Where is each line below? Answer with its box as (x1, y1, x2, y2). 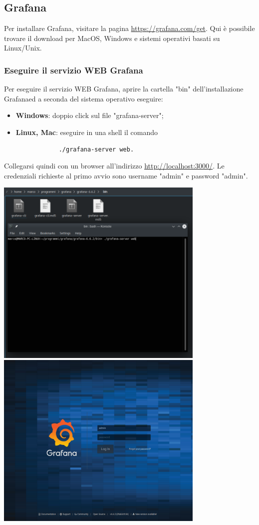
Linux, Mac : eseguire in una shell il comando (15, 126, 158, 137)
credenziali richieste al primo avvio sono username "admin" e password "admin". (4, 170, 248, 180)
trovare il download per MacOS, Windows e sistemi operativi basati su (4, 32, 220, 43)
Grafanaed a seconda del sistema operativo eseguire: (4, 93, 163, 103)
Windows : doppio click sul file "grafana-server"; (15, 110, 164, 120)
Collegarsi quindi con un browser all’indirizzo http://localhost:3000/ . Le (4, 160, 225, 171)
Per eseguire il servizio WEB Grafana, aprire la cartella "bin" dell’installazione (4, 83, 244, 94)
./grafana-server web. (58, 145, 134, 153)
